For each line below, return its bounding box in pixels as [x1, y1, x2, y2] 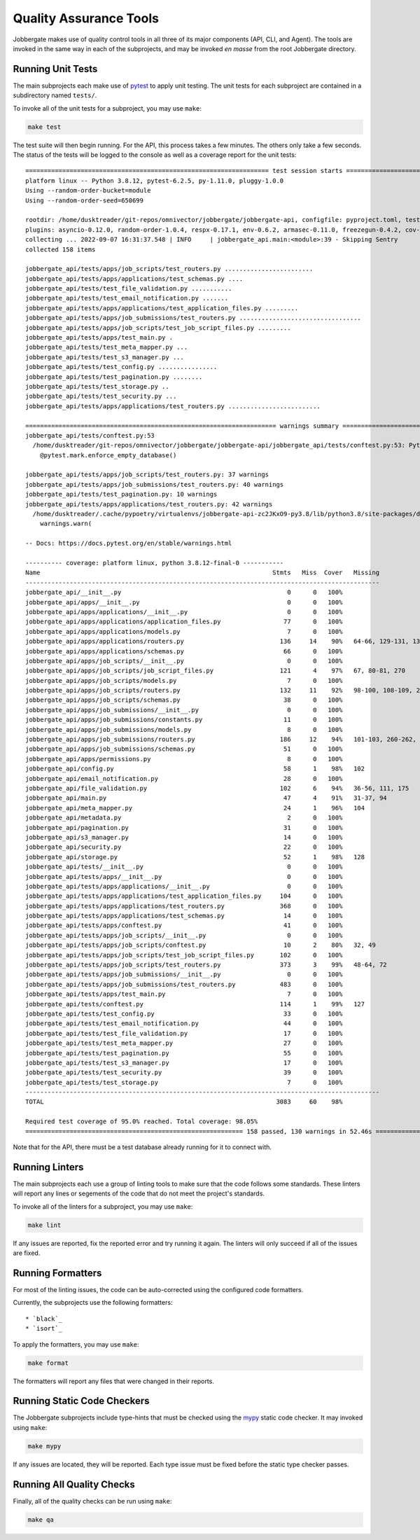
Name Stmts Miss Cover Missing [25, 569, 380, 577]
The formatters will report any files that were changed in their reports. [13, 1377, 215, 1385]
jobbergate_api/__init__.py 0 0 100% [25, 588, 343, 597]
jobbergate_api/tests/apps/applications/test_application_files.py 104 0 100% [25, 892, 343, 900]
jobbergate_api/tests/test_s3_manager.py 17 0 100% [25, 1058, 343, 1067]
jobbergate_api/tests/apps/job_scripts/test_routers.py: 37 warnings [25, 471, 269, 479]
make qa [27, 1515, 54, 1523]
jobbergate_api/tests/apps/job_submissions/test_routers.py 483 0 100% [25, 980, 343, 988]
